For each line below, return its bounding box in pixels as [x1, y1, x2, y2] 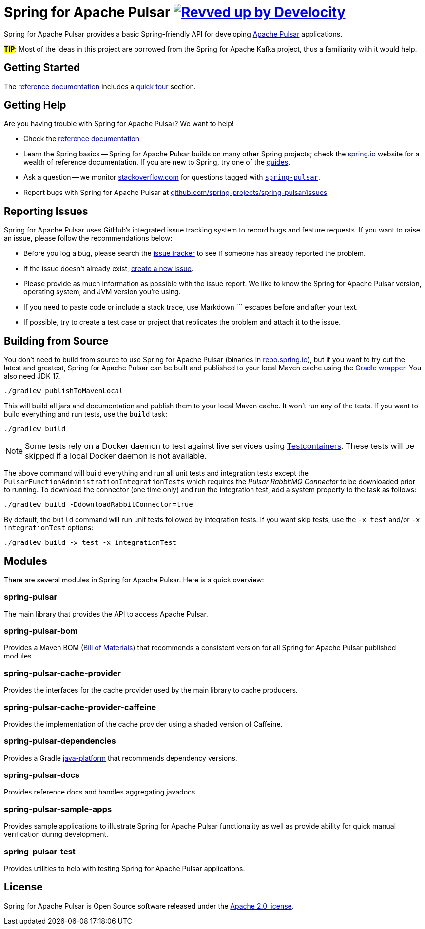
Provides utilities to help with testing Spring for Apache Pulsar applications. [4, 864, 245, 872]
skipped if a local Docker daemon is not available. [25, 451, 207, 461]
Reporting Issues [4, 205, 88, 217]
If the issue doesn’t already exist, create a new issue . [23, 264, 193, 273]
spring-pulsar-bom [4, 626, 78, 636]
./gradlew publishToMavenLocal [4, 387, 123, 395]
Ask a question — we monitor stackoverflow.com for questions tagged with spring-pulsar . [23, 173, 321, 182]
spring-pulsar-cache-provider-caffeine [4, 702, 156, 712]
